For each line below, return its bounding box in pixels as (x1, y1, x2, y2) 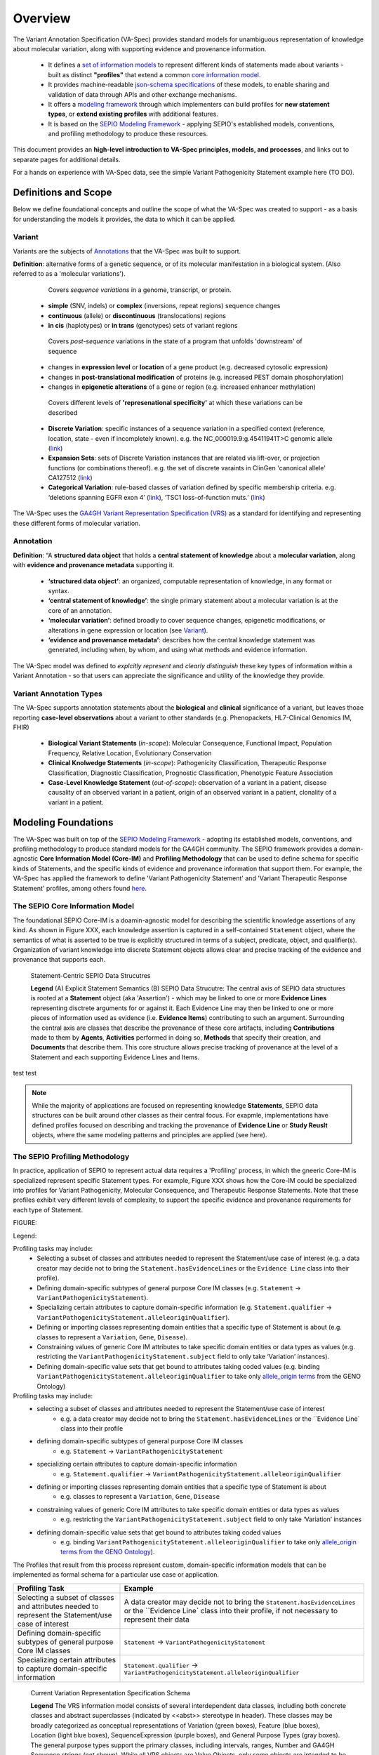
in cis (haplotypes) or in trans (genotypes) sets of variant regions (48, 322, 238, 330)
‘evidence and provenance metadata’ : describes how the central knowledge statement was (48, 635, 315, 644)
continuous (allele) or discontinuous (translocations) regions (48, 311, 226, 319)
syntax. (48, 586, 69, 595)
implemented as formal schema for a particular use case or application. (13, 1570, 220, 1579)
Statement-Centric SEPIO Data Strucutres (30, 971, 151, 979)
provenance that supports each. (13, 955, 106, 964)
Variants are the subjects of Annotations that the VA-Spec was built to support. (13, 246, 241, 256)
